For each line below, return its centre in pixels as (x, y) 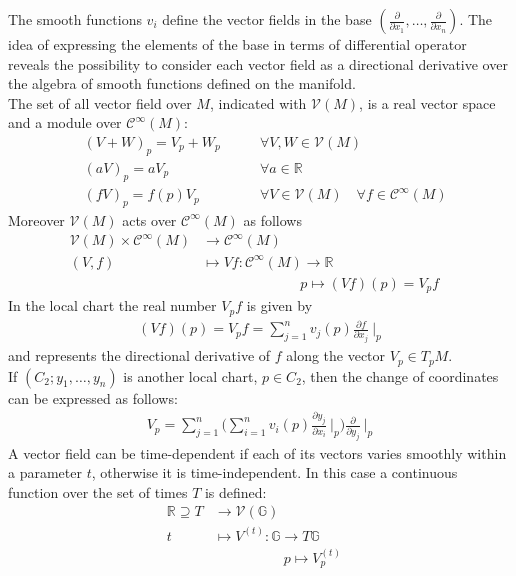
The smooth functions (75, 19)
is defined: (235, 491)
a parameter (45, 472)
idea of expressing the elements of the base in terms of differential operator (237, 44)
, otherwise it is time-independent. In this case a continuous (274, 472)
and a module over (65, 122)
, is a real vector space (427, 102)
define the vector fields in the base (267, 19)
